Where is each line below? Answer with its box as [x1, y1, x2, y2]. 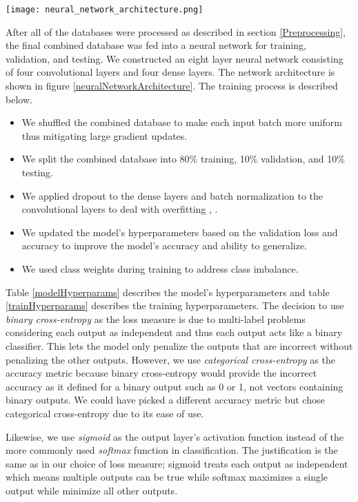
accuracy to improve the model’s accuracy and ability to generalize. [21, 238, 308, 253]
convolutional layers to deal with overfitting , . [21, 202, 218, 216]
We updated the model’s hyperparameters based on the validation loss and [21, 224, 338, 239]
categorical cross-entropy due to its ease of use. [6, 406, 204, 420]
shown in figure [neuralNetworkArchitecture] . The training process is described [6, 79, 338, 93]
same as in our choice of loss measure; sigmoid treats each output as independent [6, 456, 348, 470]
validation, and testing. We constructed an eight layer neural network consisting [6, 51, 344, 65]
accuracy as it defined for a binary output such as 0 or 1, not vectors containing [6, 379, 344, 393]
